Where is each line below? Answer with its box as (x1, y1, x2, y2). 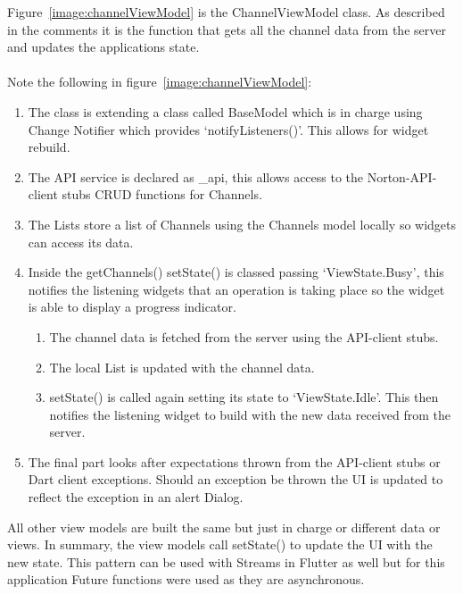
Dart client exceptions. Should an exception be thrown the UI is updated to (28, 470, 443, 489)
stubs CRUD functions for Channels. (62, 185, 262, 204)
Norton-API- (367, 167, 437, 186)
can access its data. (28, 232, 134, 251)
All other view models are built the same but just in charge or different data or (7, 517, 441, 536)
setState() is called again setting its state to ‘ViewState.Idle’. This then (49, 388, 439, 406)
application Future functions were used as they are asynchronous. (7, 570, 365, 589)
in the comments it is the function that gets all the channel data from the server (7, 20, 446, 38)
